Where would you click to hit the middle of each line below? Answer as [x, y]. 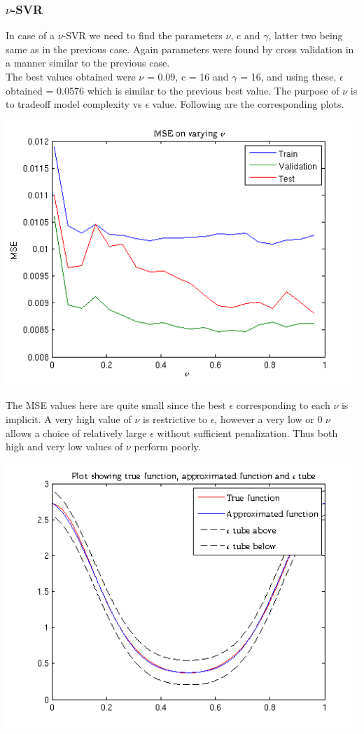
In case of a [30, 35]
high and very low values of [64, 446]
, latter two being [306, 35]
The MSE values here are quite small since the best [116, 405]
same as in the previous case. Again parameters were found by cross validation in [180, 49]
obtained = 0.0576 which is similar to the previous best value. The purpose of [173, 90]
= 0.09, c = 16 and [188, 76]
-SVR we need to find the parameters [142, 35]
